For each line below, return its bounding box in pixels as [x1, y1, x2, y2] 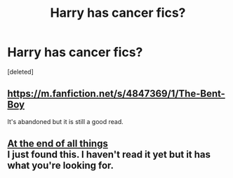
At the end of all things [7, 138, 109, 150]
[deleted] [7, 67, 34, 76]
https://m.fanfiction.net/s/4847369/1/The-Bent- [7, 88, 226, 100]
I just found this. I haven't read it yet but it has [7, 149, 211, 160]
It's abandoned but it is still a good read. [7, 117, 124, 125]
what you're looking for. [7, 160, 114, 172]
